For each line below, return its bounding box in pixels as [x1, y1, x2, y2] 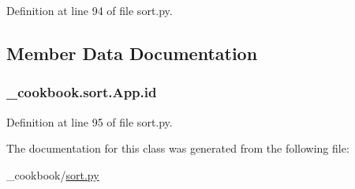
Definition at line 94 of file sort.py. [6, 2, 173, 18]
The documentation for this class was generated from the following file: [6, 140, 349, 157]
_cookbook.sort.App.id [6, 82, 157, 102]
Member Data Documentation [6, 40, 258, 65]
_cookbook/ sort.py [6, 166, 99, 183]
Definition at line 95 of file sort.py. [6, 113, 173, 130]
